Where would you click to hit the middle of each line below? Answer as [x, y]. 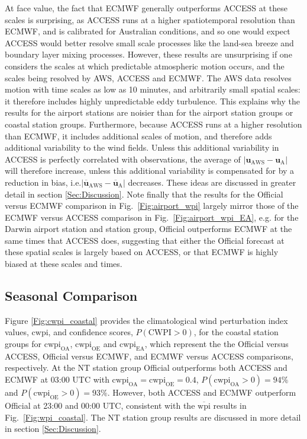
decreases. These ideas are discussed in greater [212, 182]
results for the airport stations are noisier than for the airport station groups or [149, 112]
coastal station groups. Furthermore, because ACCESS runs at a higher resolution [153, 124]
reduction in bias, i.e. [43, 182]
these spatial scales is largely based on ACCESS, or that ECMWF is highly [142, 252]
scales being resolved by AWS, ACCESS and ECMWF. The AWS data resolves [148, 77]
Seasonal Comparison [71, 296]
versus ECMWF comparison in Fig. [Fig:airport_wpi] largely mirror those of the [152, 206]
